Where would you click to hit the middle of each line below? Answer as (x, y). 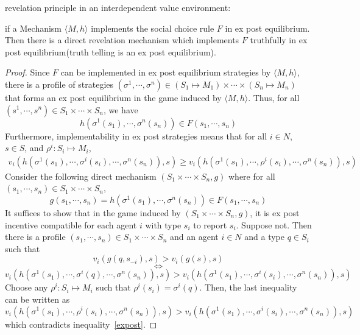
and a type (264, 237)
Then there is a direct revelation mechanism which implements (122, 40)
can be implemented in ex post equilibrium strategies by (166, 72)
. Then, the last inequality (248, 287)
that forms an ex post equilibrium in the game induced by (113, 97)
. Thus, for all (274, 97)
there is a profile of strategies (59, 84)
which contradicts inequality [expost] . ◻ (81, 324)
